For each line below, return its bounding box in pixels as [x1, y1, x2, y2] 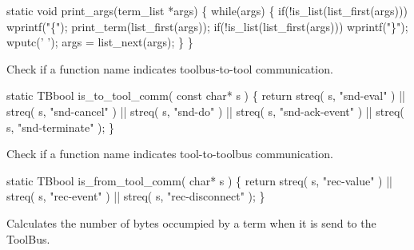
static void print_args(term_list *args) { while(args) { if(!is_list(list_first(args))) [6, 2, 408, 18]
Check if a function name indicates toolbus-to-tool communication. [6, 60, 333, 77]
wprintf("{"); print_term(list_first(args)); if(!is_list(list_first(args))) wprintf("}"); [6, 18, 408, 34]
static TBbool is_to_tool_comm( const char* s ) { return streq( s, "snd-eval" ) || [6, 87, 405, 104]
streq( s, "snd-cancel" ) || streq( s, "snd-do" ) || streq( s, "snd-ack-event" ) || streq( [6, 102, 404, 119]
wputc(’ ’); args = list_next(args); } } [6, 34, 193, 50]
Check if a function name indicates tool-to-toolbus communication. [6, 145, 333, 162]
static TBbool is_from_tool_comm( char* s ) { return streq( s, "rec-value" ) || [6, 172, 392, 188]
